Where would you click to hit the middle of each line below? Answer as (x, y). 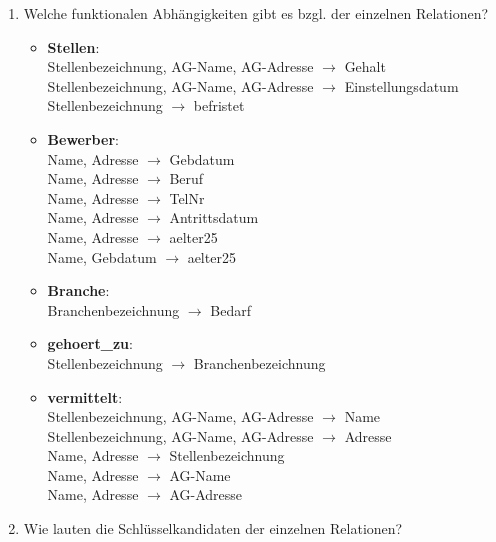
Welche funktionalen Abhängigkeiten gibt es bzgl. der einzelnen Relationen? (256, 13)
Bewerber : (83, 138)
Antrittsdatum (214, 217)
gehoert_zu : (90, 343)
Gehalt (365, 66)
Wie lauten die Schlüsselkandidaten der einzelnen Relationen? (213, 528)
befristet (219, 105)
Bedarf (231, 309)
